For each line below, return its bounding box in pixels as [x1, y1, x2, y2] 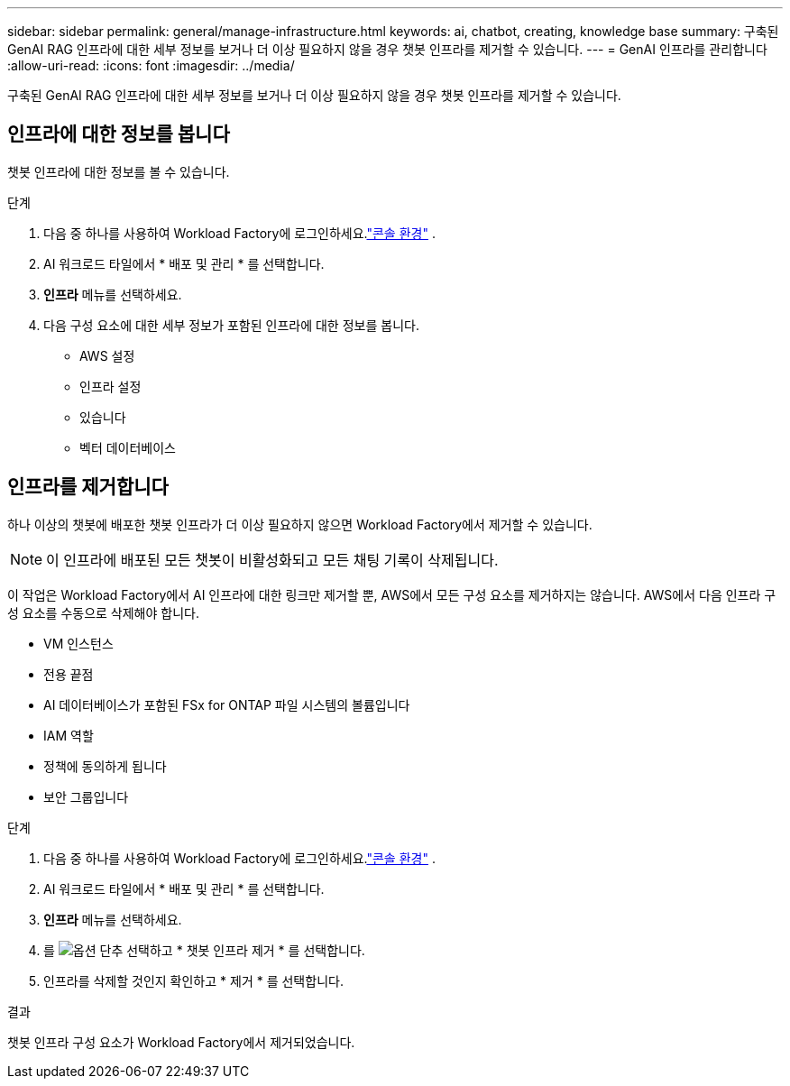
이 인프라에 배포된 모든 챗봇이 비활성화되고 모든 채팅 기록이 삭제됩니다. [46, 550, 499, 569]
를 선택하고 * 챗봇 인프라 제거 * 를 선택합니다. [43, 942, 365, 958]
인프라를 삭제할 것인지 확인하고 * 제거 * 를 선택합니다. [43, 972, 344, 989]
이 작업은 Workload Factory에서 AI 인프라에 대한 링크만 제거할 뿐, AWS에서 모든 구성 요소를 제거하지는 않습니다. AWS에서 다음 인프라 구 [7, 586, 776, 603]
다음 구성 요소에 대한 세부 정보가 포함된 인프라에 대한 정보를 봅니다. [43, 317, 419, 333]
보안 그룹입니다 [43, 788, 129, 805]
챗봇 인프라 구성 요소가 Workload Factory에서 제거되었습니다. [7, 1034, 355, 1050]
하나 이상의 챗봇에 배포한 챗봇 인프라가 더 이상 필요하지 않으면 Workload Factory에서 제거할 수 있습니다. [7, 516, 592, 532]
